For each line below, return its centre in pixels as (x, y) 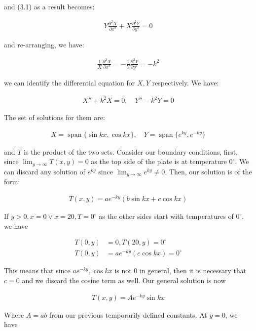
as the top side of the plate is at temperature (159, 161)
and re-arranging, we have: (44, 45)
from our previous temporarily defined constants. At (128, 314)
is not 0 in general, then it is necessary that (181, 270)
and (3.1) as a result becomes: (49, 6)
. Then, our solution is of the (208, 171)
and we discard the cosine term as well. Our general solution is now (124, 280)
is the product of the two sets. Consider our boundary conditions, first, (131, 151)
